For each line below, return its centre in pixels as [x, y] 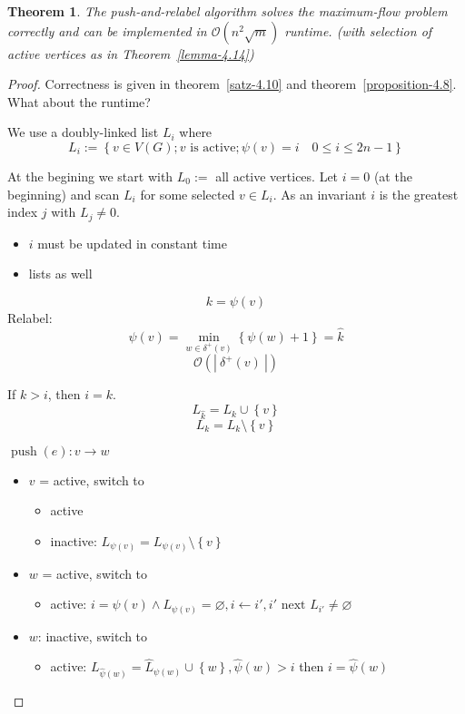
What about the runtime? [79, 101]
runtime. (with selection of [358, 30]
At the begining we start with [90, 176]
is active [213, 147]
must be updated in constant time [132, 243]
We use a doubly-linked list [83, 132]
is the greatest [419, 194]
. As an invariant [320, 194]
